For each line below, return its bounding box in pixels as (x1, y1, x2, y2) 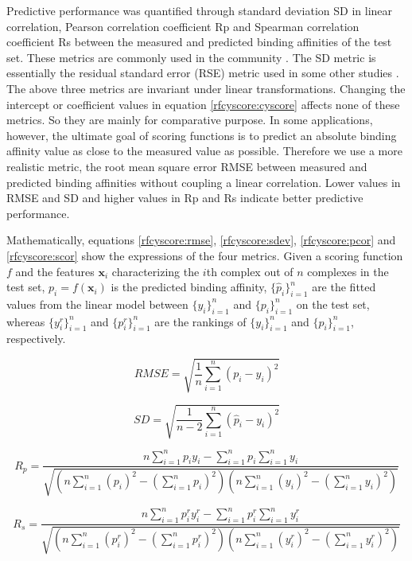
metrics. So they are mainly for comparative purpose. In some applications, (6, 111, 373, 128)
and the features (15, 263, 95, 279)
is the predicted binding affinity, (111, 279, 267, 295)
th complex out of (206, 263, 293, 279)
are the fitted (312, 279, 376, 295)
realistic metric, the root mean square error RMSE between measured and (6, 158, 367, 174)
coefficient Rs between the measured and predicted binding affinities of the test (6, 33, 392, 50)
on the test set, (296, 295, 370, 312)
